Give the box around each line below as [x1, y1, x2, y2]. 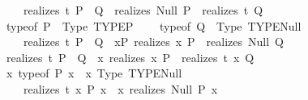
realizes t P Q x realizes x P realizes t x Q [6, 48, 255, 65]
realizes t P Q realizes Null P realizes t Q [23, 2, 263, 18]
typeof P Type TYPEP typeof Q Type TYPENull [6, 17, 302, 34]
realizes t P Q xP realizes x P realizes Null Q [23, 33, 284, 50]
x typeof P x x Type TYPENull [6, 65, 182, 81]
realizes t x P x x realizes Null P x [23, 80, 218, 97]
